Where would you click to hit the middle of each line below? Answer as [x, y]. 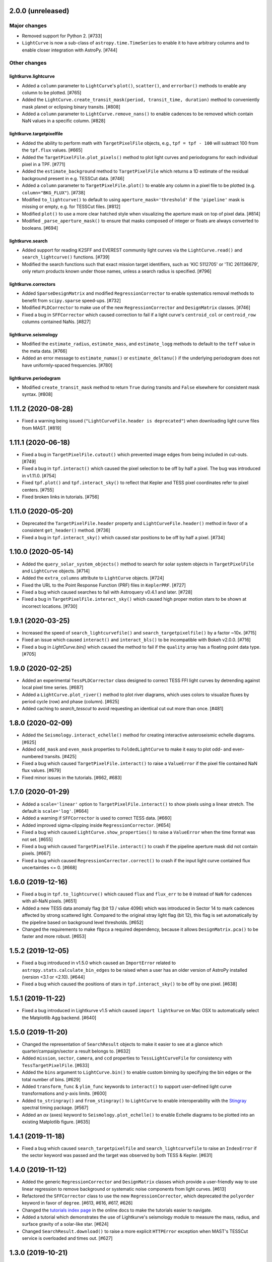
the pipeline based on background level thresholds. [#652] [83, 922]
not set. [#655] [37, 839]
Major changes [28, 26]
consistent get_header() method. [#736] [66, 531]
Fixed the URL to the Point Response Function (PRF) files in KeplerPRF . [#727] [104, 585]
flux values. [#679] [42, 770]
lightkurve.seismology [33, 335]
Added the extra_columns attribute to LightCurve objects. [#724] [93, 578]
